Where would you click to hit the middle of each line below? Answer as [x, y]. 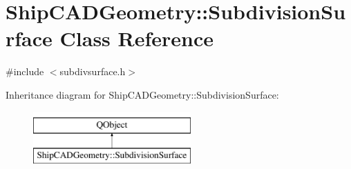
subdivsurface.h [93, 71]
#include [25, 71]
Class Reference [137, 38]
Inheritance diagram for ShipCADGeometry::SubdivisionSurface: [142, 94]
